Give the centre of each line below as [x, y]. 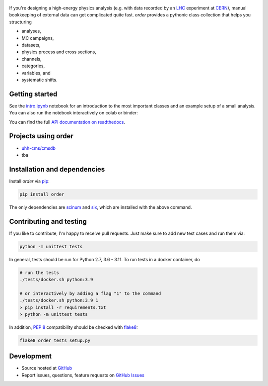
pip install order [42, 194]
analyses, [32, 31]
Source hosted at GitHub [47, 368]
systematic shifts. [39, 80]
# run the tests [39, 273]
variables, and [36, 73]
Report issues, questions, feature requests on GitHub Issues [83, 375]
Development [31, 356]
